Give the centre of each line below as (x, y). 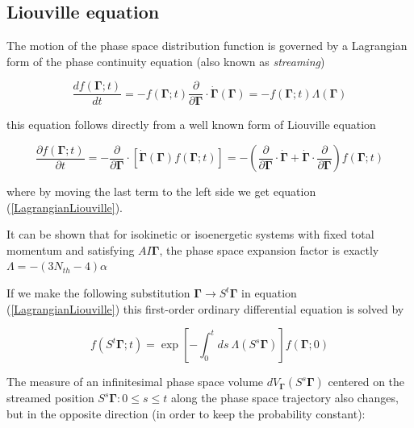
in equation (269, 293)
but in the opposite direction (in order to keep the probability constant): (186, 413)
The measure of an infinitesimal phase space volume (135, 382)
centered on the (366, 382)
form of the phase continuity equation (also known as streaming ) (166, 61)
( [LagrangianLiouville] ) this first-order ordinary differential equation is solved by (205, 308)
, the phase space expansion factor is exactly (269, 249)
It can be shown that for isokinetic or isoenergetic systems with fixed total (190, 234)
